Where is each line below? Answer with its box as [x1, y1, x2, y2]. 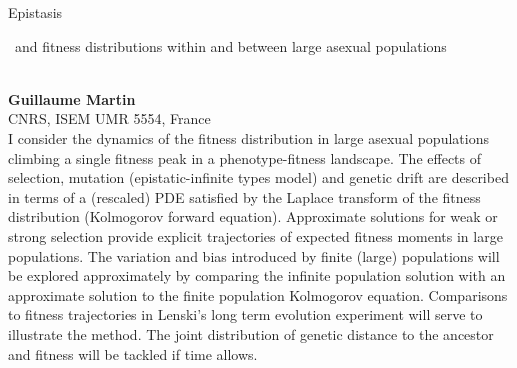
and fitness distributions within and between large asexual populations [14, 35, 447, 56]
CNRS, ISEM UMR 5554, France [8, 108, 211, 129]
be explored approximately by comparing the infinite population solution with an [8, 265, 506, 286]
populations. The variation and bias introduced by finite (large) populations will [8, 245, 500, 266]
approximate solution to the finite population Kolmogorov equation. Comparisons [8, 284, 508, 305]
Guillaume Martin [8, 88, 136, 109]
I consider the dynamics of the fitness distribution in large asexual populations [8, 127, 489, 148]
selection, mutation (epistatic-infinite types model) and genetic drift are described [8, 167, 509, 188]
